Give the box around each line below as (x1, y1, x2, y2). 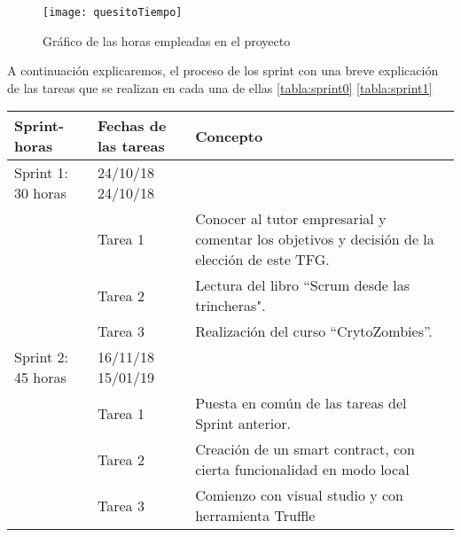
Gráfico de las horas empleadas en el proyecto (43, 31, 291, 50)
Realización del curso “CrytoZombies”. (195, 321, 433, 342)
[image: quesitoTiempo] (43, 6, 183, 19)
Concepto (195, 125, 263, 146)
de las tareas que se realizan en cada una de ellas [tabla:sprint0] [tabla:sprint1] (7, 78, 433, 97)
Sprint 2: (14, 346, 68, 368)
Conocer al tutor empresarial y (195, 208, 387, 230)
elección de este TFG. (195, 249, 330, 270)
